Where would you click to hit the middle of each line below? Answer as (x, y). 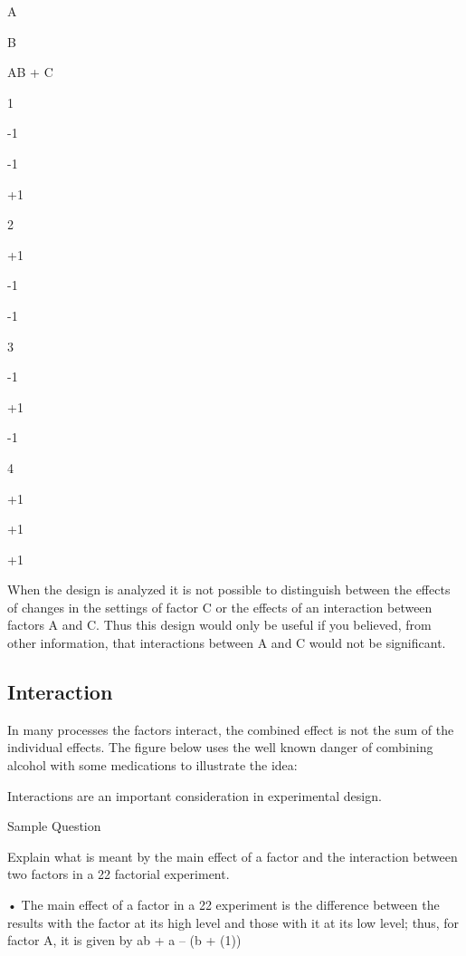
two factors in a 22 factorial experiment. (119, 874)
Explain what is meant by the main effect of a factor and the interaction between (233, 856)
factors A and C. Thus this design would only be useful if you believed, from (219, 625)
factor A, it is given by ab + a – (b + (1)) (124, 940)
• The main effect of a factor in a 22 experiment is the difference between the (223, 905)
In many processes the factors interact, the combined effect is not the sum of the (231, 729)
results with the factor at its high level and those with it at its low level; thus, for (233, 922)
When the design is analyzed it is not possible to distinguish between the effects (229, 589)
